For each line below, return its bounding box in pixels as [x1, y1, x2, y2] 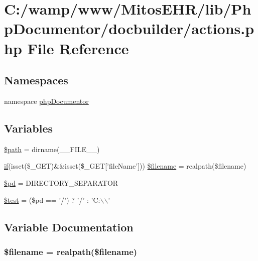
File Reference [27, 38, 129, 58]
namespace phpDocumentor [4, 95, 89, 106]
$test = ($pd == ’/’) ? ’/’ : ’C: [4, 194, 100, 205]
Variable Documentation [4, 219, 134, 234]
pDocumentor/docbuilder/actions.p [4, 18, 254, 39]
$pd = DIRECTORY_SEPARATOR [4, 177, 118, 188]
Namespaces [4, 72, 68, 88]
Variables [4, 120, 53, 136]
